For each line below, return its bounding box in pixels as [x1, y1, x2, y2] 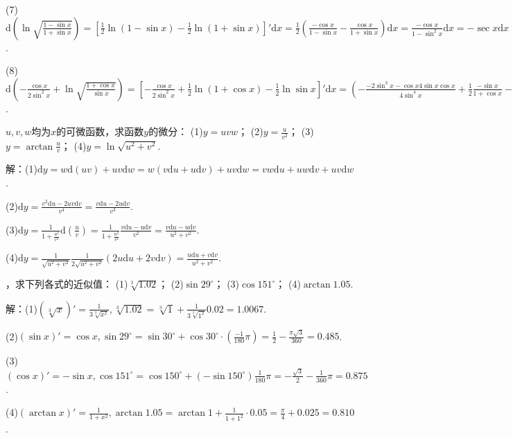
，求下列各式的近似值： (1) [6, 277, 128, 291]
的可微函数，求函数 [56, 124, 144, 139]
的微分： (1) [148, 124, 203, 139]
